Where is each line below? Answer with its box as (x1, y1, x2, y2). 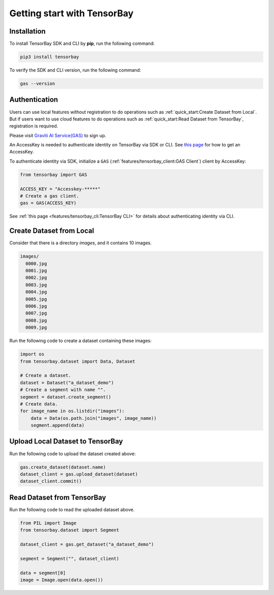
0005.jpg (25, 296, 47, 302)
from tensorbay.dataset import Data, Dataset (20, 358, 135, 364)
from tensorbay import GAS (20, 172, 87, 177)
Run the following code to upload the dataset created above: (9, 450, 136, 457)
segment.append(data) (30, 422, 85, 428)
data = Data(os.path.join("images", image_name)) (30, 415, 157, 421)
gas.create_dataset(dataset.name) (20, 464, 106, 470)
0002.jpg (25, 275, 47, 280)
